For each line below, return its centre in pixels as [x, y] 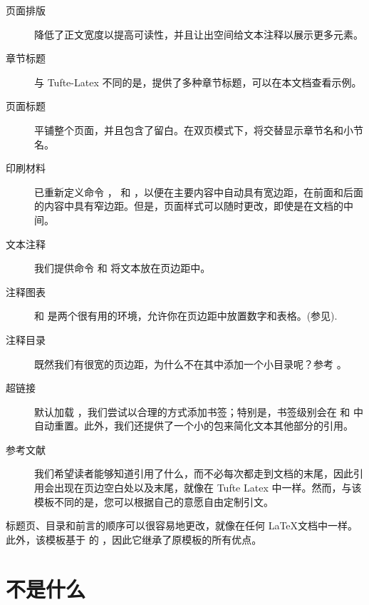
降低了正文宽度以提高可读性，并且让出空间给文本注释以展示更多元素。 [199, 34]
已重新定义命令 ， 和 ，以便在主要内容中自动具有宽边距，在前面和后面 [199, 192]
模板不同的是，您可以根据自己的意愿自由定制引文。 [154, 501]
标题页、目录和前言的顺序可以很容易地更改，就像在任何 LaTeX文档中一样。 [182, 525]
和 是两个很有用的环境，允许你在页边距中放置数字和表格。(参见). [186, 316]
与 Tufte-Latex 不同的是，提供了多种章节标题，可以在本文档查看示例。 [198, 82]
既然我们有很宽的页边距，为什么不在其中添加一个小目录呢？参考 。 [191, 363]
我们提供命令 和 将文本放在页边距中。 [123, 268]
